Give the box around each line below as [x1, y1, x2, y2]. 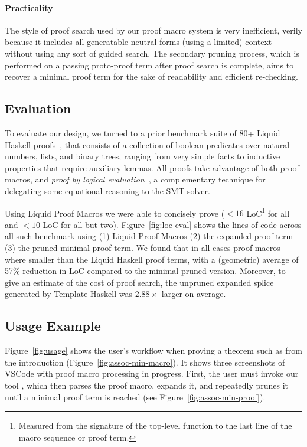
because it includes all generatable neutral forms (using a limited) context [5, 35, 272, 48]
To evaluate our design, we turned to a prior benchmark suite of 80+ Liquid [5, 126, 280, 139]
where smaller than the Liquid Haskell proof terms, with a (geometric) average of [5, 253, 299, 265]
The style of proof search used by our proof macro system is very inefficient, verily [5, 24, 302, 36]
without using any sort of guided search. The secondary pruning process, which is [5, 47, 299, 59]
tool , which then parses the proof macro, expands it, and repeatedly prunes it [5, 379, 289, 391]
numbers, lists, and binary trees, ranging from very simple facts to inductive [5, 150, 280, 162]
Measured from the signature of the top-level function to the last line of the [18, 419, 292, 432]
